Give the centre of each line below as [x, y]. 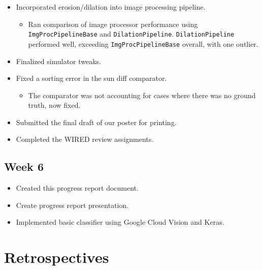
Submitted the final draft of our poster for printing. [96, 122]
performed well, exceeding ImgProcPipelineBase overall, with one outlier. [143, 43]
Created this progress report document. [77, 188]
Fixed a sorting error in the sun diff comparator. [91, 78]
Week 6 [24, 167]
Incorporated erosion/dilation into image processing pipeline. [111, 7]
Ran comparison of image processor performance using [113, 24]
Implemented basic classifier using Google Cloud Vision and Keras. [120, 222]
